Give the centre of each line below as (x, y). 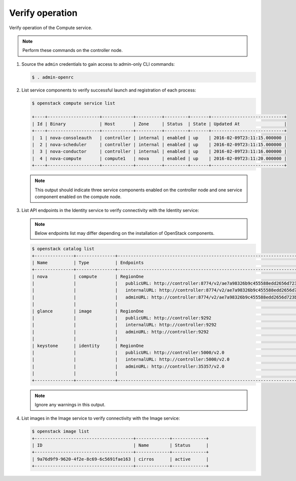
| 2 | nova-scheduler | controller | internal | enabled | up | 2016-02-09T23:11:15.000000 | (159, 145)
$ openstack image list (61, 432)
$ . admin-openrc (53, 77)
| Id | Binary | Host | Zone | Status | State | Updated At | (159, 124)
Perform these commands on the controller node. (73, 50)
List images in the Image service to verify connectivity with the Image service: (101, 418)
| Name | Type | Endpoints (88, 262)
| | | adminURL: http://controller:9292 (120, 332)
